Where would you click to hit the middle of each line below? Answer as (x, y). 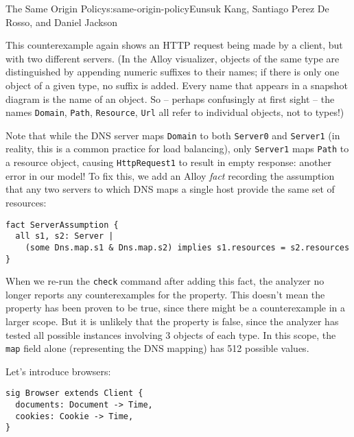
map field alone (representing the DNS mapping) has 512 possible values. (157, 348)
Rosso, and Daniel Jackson (61, 22)
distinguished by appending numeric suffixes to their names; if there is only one (173, 72)
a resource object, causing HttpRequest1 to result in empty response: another (168, 162)
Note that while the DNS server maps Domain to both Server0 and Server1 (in (173, 135)
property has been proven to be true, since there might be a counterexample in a (176, 308)
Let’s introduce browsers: (58, 371)
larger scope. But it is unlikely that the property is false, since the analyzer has (172, 321)
